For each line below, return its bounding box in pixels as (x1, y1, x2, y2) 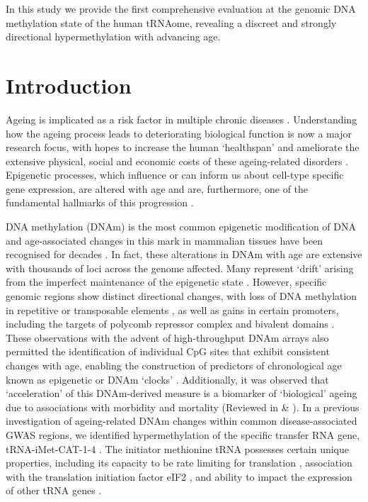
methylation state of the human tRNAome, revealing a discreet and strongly (6, 15, 337, 30)
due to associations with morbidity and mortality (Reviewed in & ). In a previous (6, 399, 360, 414)
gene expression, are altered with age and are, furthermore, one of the (6, 181, 309, 196)
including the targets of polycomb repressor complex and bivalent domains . (6, 316, 335, 331)
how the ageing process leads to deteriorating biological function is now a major (6, 125, 352, 140)
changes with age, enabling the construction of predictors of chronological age (6, 358, 342, 372)
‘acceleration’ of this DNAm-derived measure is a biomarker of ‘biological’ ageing (6, 386, 357, 401)
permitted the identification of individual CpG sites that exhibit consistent (6, 344, 330, 359)
